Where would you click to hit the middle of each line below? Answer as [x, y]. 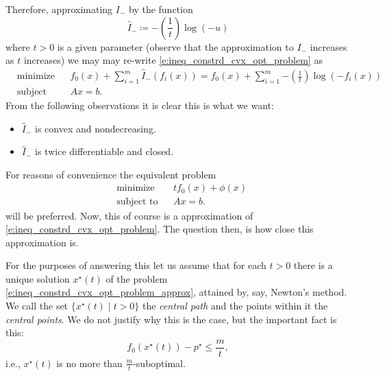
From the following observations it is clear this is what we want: [140, 105]
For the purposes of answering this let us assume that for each [136, 265]
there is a [313, 265]
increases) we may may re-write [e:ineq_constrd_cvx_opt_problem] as [173, 60]
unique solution [38, 278]
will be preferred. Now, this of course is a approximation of [129, 215]
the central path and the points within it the [235, 306]
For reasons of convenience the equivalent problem [111, 174]
